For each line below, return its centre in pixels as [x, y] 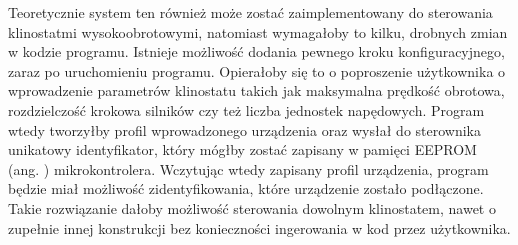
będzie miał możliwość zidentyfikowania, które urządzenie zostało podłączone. [246, 188]
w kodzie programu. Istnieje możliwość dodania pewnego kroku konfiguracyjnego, [256, 51]
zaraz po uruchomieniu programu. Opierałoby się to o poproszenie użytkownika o [257, 70]
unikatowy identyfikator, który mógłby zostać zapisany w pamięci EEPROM [242, 149]
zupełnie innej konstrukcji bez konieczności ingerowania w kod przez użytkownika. [259, 227]
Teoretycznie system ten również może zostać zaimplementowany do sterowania [250, 12]
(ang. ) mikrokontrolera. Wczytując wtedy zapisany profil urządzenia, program [248, 168]
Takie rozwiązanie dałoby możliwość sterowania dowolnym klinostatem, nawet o [252, 207]
